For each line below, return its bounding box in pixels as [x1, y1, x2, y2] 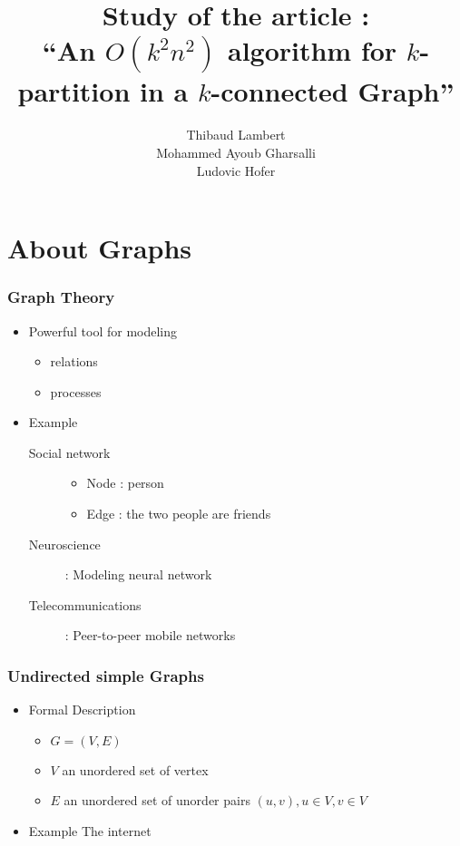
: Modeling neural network [64, 565, 212, 584]
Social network [28, 442, 111, 462]
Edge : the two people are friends [86, 504, 271, 523]
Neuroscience [28, 534, 101, 553]
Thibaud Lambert [186, 125, 286, 144]
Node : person [86, 473, 164, 492]
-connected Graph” [210, 73, 455, 110]
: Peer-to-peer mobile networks [64, 626, 236, 645]
